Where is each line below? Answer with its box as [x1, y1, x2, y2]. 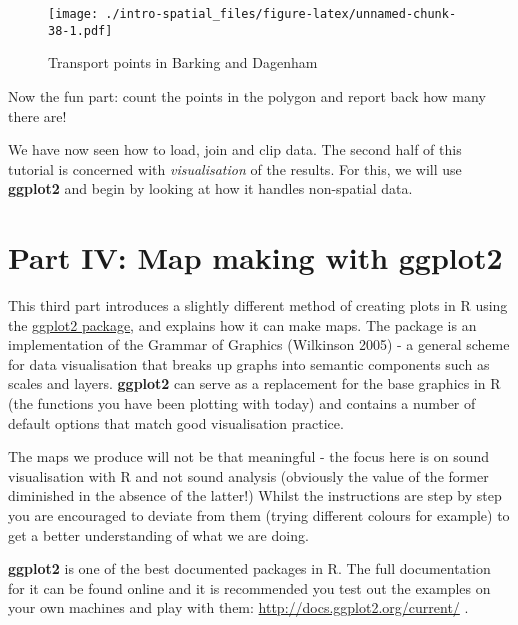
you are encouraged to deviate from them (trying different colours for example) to [8, 504, 510, 525]
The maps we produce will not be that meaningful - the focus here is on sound [8, 446, 490, 467]
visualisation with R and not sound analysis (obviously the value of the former [8, 465, 489, 486]
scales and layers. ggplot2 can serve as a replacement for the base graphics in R [8, 373, 501, 394]
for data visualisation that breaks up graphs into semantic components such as [8, 353, 490, 374]
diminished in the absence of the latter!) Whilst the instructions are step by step [8, 485, 502, 506]
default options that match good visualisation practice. [8, 412, 344, 433]
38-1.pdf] [48, 23, 113, 38]
